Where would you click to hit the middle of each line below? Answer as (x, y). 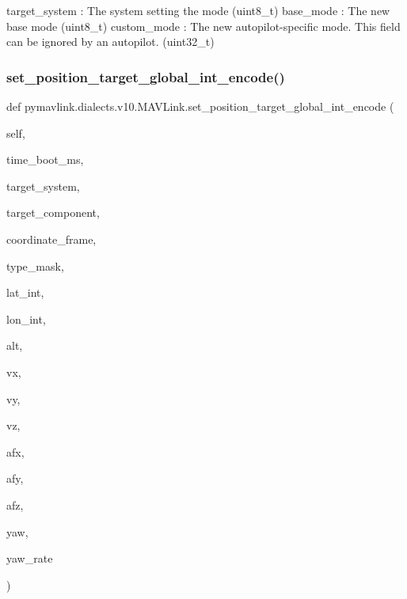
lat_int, (25, 292)
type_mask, (35, 265)
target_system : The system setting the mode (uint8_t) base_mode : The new (198, 10)
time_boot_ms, (45, 159)
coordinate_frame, (51, 239)
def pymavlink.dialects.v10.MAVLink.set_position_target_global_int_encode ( (200, 106)
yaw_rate (30, 558)
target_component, (53, 212)
